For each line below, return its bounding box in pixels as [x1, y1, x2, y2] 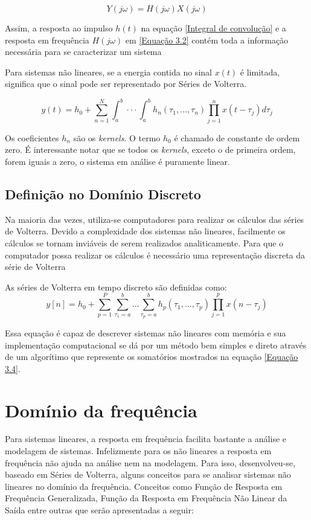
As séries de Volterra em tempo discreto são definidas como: [5, 280, 227, 293]
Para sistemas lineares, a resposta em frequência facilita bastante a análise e [5, 432, 287, 445]
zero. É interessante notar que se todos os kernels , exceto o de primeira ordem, [5, 143, 296, 156]
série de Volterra [5, 260, 66, 273]
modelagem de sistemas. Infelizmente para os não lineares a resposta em [5, 445, 272, 457]
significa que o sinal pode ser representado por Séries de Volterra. [5, 77, 247, 90]
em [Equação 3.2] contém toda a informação [125, 33, 289, 46]
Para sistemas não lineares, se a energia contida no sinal [5, 65, 212, 78]
